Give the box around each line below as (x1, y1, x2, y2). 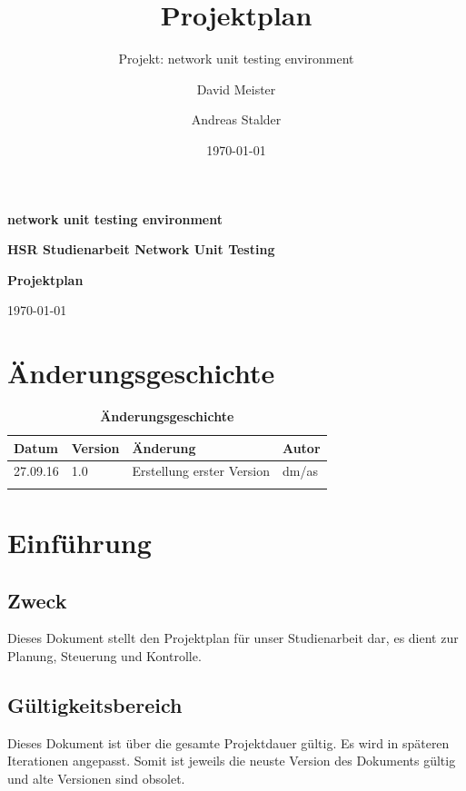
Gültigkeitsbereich (7, 690, 183, 718)
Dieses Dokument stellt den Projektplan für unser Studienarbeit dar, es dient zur (7, 628, 459, 648)
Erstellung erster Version (132, 461, 270, 480)
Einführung (7, 523, 152, 560)
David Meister (196, 79, 276, 98)
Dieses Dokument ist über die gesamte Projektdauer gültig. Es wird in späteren (7, 733, 450, 752)
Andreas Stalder (191, 110, 282, 129)
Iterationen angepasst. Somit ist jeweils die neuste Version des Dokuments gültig (7, 751, 456, 770)
